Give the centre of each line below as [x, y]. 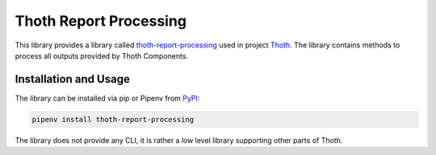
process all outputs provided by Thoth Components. [102, 55]
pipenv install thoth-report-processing [113, 119]
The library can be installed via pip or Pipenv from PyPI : [107, 98]
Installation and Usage [73, 79]
